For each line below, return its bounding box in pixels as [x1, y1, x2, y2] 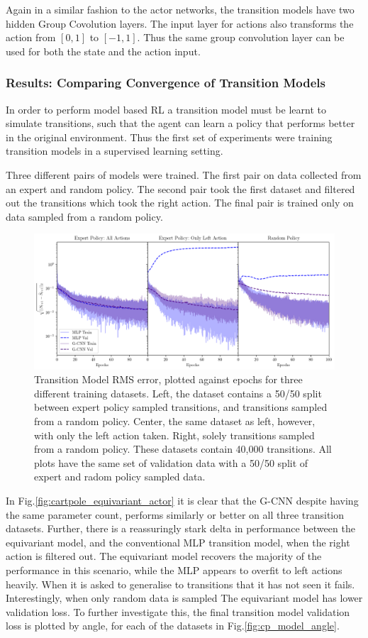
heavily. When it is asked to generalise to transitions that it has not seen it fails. [6, 576, 355, 591]
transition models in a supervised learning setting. [6, 143, 223, 158]
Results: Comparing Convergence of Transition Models [6, 74, 325, 92]
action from [6, 30, 56, 45]
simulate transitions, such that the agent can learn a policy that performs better [6, 116, 355, 131]
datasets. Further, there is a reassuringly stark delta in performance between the [6, 521, 355, 536]
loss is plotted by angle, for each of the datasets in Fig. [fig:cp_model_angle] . [6, 618, 340, 633]
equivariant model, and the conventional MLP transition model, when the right [6, 534, 350, 549]
